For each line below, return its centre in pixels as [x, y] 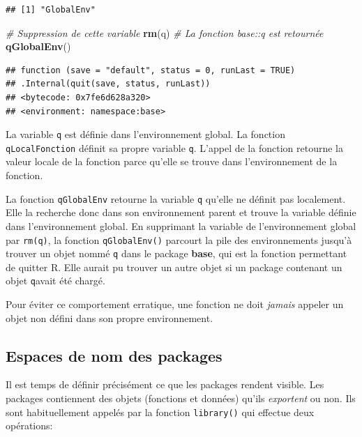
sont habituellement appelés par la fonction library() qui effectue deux [160, 412]
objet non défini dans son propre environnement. [110, 317]
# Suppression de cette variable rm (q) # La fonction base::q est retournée [165, 32]
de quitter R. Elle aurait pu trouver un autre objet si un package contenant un [174, 267]
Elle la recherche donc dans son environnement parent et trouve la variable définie [181, 212]
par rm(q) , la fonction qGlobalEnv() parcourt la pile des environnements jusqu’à [179, 239]
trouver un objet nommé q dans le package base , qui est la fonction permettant [176, 253]
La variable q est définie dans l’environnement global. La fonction [145, 134]
